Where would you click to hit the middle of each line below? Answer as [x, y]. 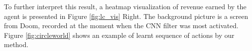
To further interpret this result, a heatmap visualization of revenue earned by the [125, 6]
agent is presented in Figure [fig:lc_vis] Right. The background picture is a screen [126, 16]
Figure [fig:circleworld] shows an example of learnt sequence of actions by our [119, 35]
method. [16, 44]
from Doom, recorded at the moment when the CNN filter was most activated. [121, 25]
